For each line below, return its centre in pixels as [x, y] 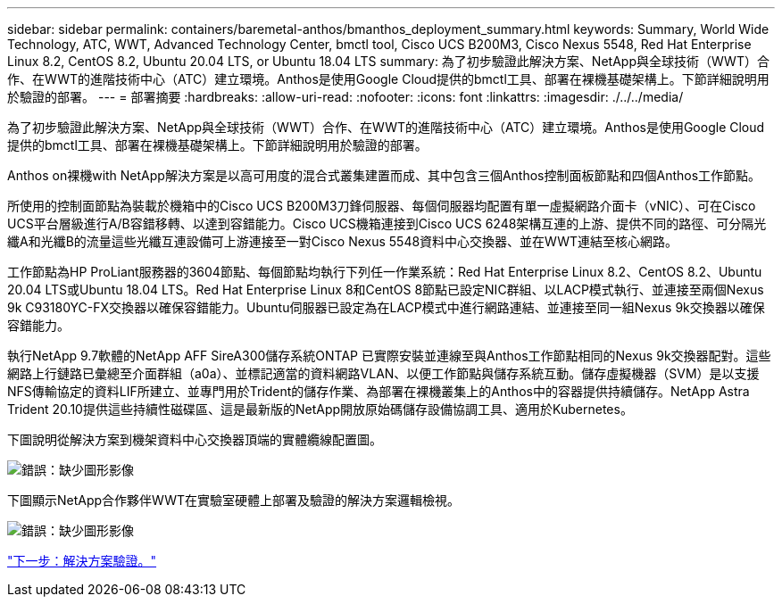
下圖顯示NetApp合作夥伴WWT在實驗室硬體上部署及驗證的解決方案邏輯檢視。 [234, 500]
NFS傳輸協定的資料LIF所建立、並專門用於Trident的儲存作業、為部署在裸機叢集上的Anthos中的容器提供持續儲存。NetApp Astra [379, 391]
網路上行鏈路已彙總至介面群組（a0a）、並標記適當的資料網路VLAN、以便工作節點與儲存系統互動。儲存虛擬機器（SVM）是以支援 [383, 373]
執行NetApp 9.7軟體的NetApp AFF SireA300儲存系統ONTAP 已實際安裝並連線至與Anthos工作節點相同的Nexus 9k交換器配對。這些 [389, 356]
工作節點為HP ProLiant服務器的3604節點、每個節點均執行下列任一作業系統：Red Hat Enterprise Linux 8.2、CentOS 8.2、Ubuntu [385, 272]
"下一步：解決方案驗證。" [82, 561]
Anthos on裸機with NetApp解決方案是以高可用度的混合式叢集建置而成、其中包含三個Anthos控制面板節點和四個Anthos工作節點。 [384, 175]
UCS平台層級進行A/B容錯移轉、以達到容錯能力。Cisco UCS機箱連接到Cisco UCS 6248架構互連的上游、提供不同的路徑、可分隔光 [387, 223]
